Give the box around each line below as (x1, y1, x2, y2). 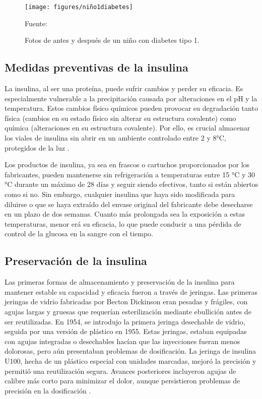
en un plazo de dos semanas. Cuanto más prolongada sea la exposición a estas (5, 209, 245, 219)
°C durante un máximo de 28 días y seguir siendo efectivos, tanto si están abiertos (5, 179, 258, 189)
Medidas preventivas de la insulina (5, 59, 188, 75)
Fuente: (25, 18, 47, 28)
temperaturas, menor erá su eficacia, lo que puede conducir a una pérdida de (5, 218, 241, 229)
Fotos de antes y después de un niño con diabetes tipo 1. (25, 35, 200, 45)
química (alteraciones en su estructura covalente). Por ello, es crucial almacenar (5, 122, 250, 133)
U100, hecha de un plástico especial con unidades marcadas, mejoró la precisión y (5, 355, 256, 366)
